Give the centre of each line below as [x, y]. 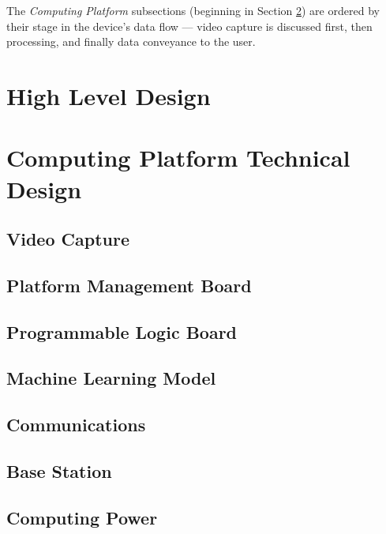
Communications [76, 425]
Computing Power [82, 517]
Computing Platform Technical [178, 158]
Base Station [59, 471]
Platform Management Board [129, 285]
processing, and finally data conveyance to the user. [131, 41]
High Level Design [109, 95]
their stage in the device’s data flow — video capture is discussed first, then [189, 26]
